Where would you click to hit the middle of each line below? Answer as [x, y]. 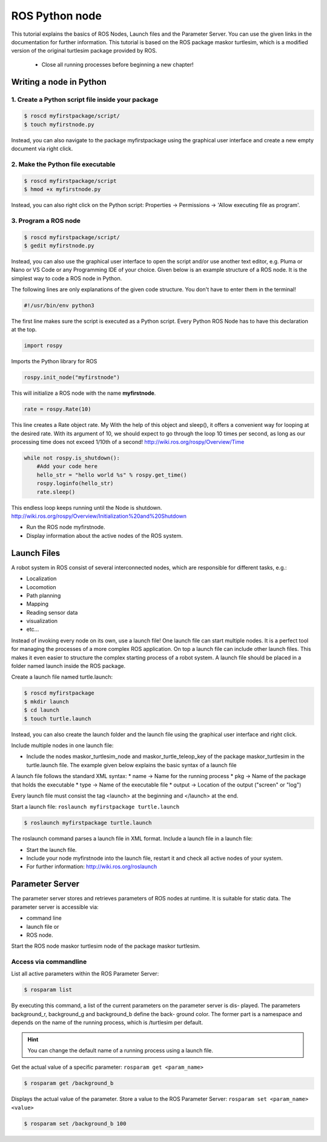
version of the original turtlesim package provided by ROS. [84, 51]
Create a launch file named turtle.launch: [62, 677]
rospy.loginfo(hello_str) [75, 484]
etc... [33, 629]
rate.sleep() [56, 492]
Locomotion [41, 587]
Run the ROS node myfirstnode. [66, 527]
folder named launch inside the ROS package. [68, 666]
